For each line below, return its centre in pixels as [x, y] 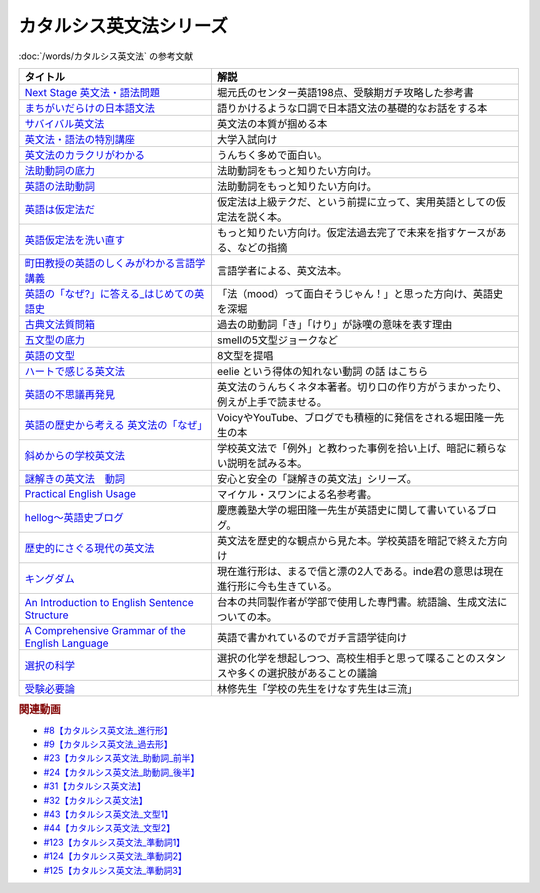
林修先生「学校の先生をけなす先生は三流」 [317, 688]
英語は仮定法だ [59, 209]
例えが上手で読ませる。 [271, 402]
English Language [66, 643]
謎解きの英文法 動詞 [74, 478]
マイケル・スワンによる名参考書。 [296, 494]
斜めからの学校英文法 [74, 455]
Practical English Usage [80, 493]
